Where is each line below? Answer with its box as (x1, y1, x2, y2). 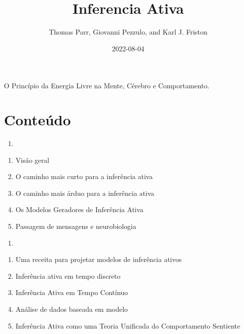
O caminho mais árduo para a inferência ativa (15, 187, 154, 198)
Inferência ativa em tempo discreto (15, 270, 121, 281)
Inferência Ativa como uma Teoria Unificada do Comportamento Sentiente (15, 320, 241, 331)
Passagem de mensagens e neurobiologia (15, 221, 137, 231)
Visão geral (15, 154, 49, 165)
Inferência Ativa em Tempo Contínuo (15, 287, 128, 297)
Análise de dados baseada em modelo (15, 303, 128, 314)
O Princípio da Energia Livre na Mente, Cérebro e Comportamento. (4, 80, 209, 91)
